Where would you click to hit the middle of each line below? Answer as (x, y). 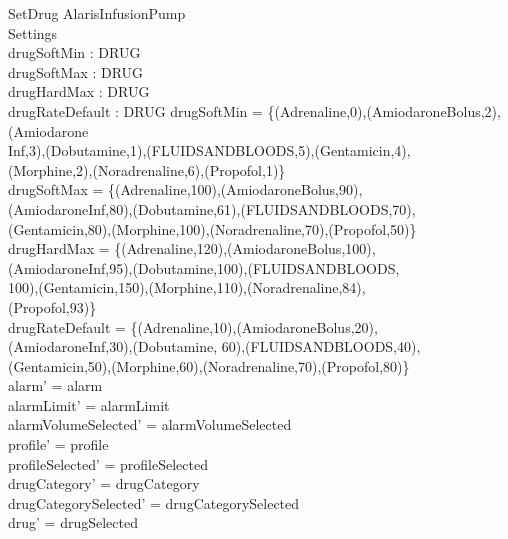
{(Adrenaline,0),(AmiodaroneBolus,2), (384, 110)
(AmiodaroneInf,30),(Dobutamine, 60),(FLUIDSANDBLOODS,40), (214, 346)
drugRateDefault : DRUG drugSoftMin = (135, 110)
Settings (33, 32)
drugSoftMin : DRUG (74, 52)
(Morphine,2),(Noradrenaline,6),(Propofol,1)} (147, 169)
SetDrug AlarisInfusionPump (97, 13)
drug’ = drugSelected (73, 522)
